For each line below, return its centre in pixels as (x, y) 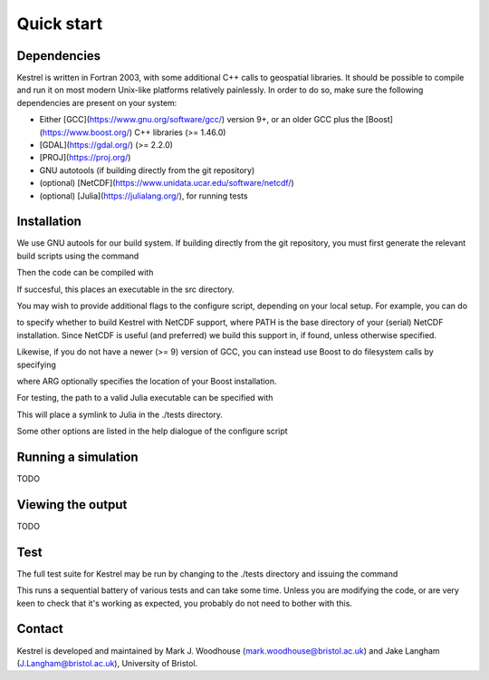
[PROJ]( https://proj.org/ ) (85, 158)
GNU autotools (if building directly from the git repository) (147, 170)
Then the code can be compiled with (85, 273)
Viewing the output (72, 505)
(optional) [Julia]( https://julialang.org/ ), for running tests (144, 196)
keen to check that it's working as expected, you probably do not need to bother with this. (185, 603)
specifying (36, 364)
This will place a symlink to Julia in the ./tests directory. (120, 414)
